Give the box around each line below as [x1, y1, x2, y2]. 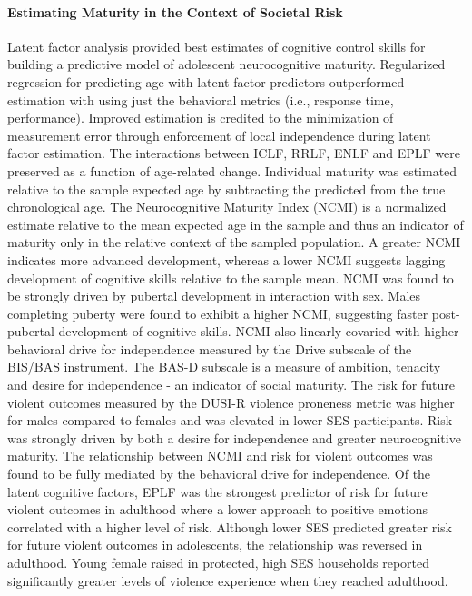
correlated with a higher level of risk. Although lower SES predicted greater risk [7, 517, 452, 536]
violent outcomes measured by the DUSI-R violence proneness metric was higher [7, 392, 455, 412]
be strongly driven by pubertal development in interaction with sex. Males [7, 286, 421, 305]
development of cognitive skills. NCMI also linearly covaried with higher [58, 322, 459, 341]
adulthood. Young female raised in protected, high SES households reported [7, 553, 429, 572]
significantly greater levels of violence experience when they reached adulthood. [7, 571, 448, 590]
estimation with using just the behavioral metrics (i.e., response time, [7, 90, 394, 109]
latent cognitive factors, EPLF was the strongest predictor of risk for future [7, 482, 428, 501]
